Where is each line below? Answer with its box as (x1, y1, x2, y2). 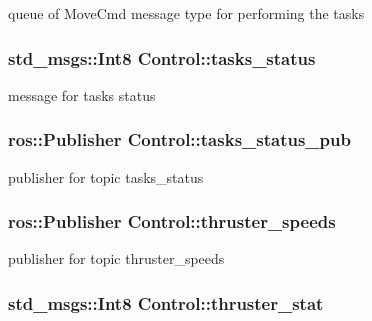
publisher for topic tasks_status (8, 166, 204, 187)
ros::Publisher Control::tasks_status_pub (8, 127, 351, 152)
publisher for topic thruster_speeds (8, 248, 225, 269)
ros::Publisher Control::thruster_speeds (8, 209, 336, 234)
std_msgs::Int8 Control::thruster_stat (8, 290, 324, 315)
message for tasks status (8, 84, 156, 105)
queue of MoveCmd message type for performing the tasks (8, 3, 365, 23)
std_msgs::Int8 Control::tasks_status (8, 45, 316, 70)
